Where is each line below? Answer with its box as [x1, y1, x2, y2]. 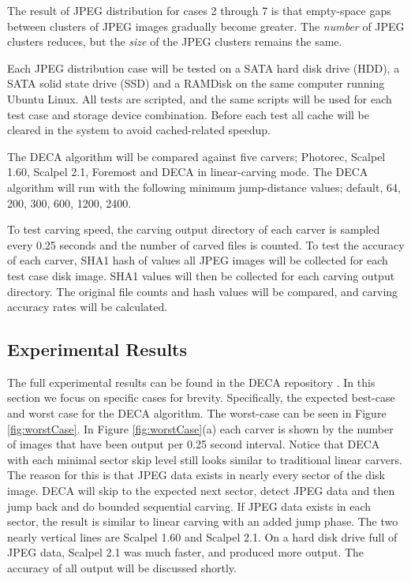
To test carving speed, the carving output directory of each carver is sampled [7, 221, 380, 238]
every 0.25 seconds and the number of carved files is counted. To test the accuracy [7, 236, 405, 253]
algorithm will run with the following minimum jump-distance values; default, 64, [7, 178, 401, 195]
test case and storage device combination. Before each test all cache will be [7, 106, 369, 122]
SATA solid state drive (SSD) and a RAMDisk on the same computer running [7, 75, 385, 92]
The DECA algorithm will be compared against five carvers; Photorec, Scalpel [7, 148, 386, 164]
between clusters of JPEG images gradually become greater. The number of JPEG [7, 17, 405, 34]
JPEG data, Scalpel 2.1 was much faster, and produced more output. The [7, 544, 364, 560]
